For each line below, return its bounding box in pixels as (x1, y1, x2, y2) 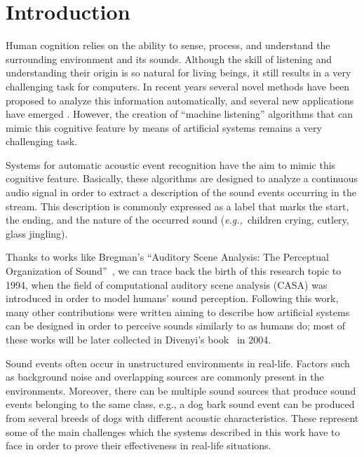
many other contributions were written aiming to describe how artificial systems (6, 304, 350, 319)
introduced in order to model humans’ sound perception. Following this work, (6, 291, 339, 306)
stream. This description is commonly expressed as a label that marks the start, (6, 198, 349, 213)
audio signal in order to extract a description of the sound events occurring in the (6, 185, 356, 200)
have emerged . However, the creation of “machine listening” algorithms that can (6, 107, 353, 121)
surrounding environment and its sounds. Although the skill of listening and (6, 51, 332, 66)
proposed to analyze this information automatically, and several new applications (6, 93, 354, 107)
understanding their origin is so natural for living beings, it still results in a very (6, 65, 351, 80)
